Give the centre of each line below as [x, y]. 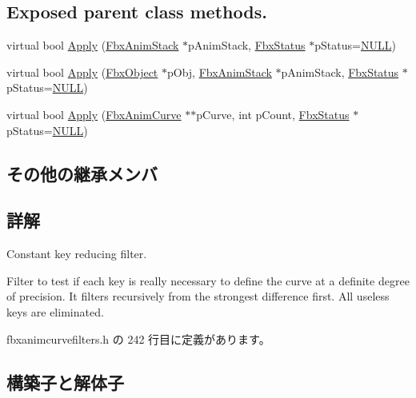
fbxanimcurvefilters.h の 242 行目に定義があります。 [138, 338]
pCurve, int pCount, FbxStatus [273, 114]
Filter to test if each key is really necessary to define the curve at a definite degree [208, 280]
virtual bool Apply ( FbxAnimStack [93, 45]
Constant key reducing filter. [77, 254]
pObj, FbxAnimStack [219, 72]
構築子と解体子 [65, 382]
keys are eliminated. [55, 311]
